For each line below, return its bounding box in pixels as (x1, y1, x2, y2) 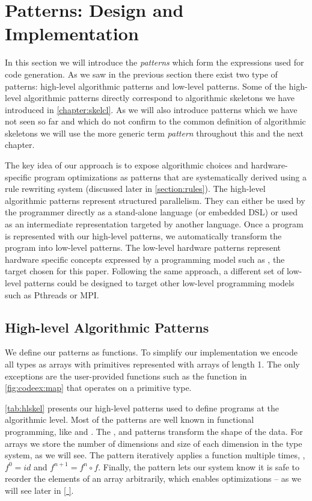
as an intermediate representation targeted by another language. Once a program (5, 218, 304, 230)
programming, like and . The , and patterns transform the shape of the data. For (5, 425, 303, 437)
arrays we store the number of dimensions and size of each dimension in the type (5, 437, 302, 449)
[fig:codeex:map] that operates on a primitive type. (5, 381, 192, 394)
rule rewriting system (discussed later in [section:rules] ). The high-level (5, 182, 266, 195)
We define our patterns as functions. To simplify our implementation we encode (5, 346, 298, 358)
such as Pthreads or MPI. (5, 288, 99, 301)
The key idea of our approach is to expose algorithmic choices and (5, 159, 248, 171)
